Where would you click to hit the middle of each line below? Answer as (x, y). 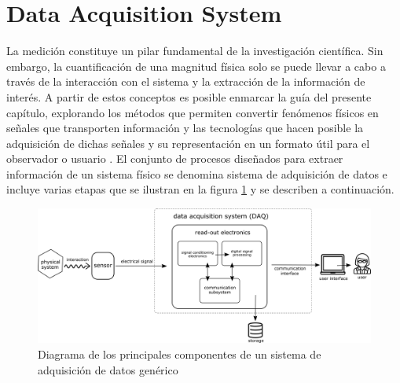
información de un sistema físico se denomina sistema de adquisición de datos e (197, 173)
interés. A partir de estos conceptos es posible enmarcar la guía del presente (189, 96)
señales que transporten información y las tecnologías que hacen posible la (185, 128)
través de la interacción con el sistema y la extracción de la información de (186, 81)
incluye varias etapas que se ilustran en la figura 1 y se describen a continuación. (200, 189)
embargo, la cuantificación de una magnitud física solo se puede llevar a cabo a (196, 66)
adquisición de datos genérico (108, 369)
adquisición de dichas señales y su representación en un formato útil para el (188, 143)
